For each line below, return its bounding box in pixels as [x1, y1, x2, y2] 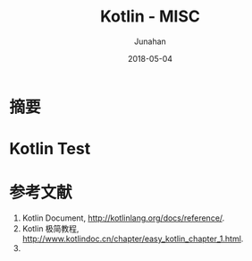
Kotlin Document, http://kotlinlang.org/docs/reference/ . [21, 213, 225, 223]
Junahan [133, 36, 167, 47]
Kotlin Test [9, 139, 91, 159]
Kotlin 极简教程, [21, 223, 80, 234]
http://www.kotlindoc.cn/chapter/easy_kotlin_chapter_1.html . [21, 233, 244, 244]
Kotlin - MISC [99, 6, 201, 27]
